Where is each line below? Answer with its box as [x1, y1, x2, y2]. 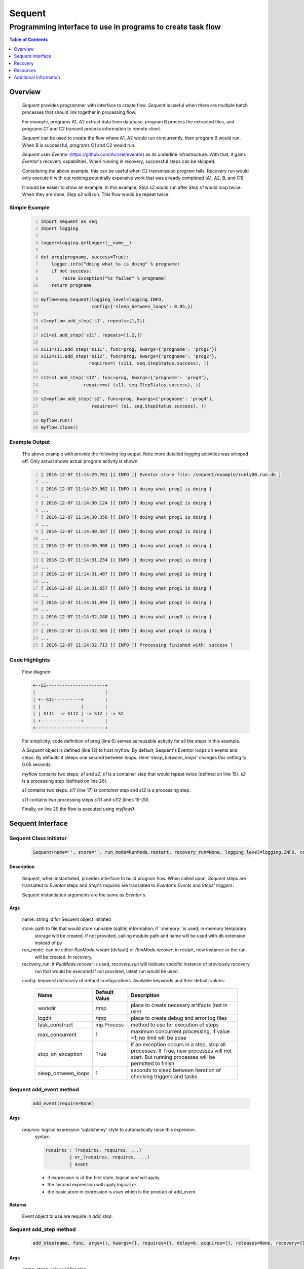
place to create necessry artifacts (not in [131, 1001, 228, 1009]
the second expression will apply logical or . [47, 1182, 138, 1188]
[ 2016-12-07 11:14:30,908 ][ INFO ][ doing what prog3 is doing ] [41, 543, 212, 548]
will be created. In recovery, [34, 954, 93, 960]
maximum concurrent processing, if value [131, 1028, 230, 1035]
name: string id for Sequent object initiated [22, 916, 111, 922]
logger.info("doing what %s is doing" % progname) [51, 261, 180, 266]
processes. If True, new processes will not [131, 1047, 232, 1054]
